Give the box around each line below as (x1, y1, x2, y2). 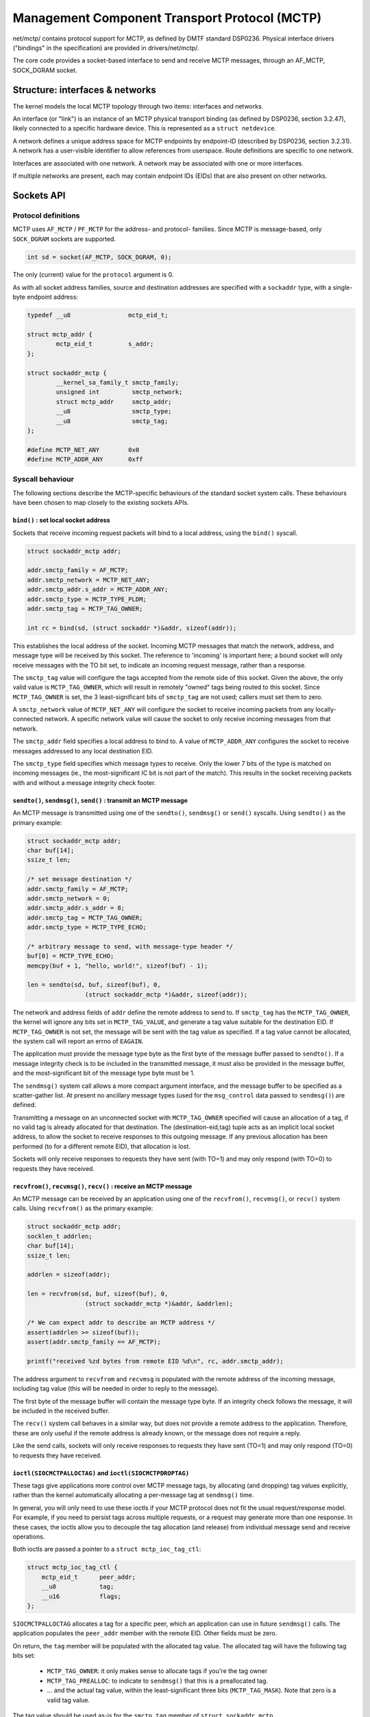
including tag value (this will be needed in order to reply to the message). (12, 1385, 219, 1393)
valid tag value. (47, 1696, 90, 1704)
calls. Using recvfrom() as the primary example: (12, 1204, 153, 1212)
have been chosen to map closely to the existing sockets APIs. (12, 499, 189, 507)
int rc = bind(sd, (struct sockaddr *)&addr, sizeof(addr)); (27, 624, 237, 632)
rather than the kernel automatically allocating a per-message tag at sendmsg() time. (12, 1491, 254, 1499)
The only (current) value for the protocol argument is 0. (12, 271, 174, 279)
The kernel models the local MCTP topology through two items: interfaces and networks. (12, 102, 264, 110)
